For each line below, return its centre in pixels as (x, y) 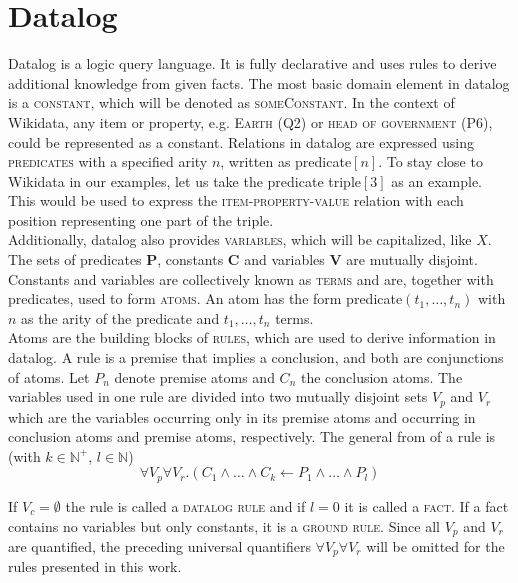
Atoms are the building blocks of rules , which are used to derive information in (252, 337)
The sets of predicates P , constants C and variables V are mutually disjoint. (243, 259)
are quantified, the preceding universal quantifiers (159, 545)
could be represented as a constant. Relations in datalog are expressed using (241, 141)
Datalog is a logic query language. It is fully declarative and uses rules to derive (252, 63)
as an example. (436, 180)
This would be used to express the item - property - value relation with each (236, 200)
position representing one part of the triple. (141, 219)
